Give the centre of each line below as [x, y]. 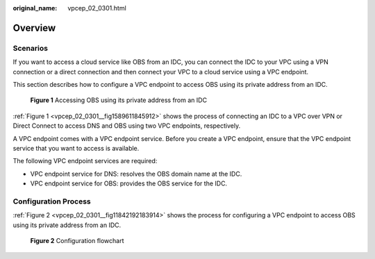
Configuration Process [52, 201]
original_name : [35, 8]
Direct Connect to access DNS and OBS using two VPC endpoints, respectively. [127, 126]
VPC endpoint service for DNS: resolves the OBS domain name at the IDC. [136, 174]
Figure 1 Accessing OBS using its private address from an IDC [119, 100]
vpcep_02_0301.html [97, 8]
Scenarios [31, 48]
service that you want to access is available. [76, 148]
